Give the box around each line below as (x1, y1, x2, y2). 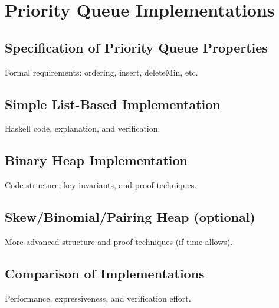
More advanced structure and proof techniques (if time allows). (5, 235, 233, 247)
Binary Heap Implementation (5, 151, 188, 169)
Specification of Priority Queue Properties (5, 38, 268, 56)
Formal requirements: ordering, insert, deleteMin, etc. (5, 65, 198, 78)
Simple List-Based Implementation (5, 94, 221, 113)
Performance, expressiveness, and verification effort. (5, 291, 191, 304)
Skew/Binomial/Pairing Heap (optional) (5, 208, 255, 226)
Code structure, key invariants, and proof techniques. (5, 179, 197, 191)
